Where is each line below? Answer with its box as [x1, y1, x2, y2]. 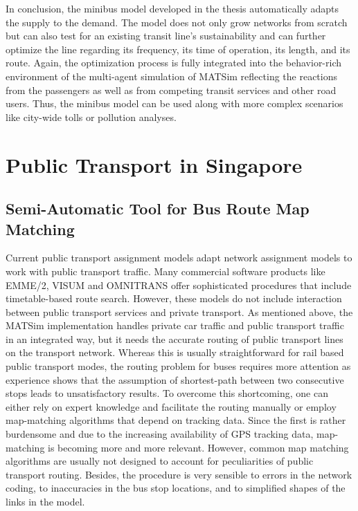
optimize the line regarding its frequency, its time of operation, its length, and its [6, 41, 350, 56]
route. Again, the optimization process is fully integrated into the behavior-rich [6, 55, 342, 70]
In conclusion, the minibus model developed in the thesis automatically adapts [6, 1, 339, 15]
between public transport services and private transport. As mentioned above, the [6, 304, 353, 319]
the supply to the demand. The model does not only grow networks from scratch [6, 15, 348, 29]
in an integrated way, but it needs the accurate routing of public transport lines [6, 331, 343, 346]
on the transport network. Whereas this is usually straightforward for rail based [6, 345, 344, 360]
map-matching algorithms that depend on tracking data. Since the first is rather [6, 413, 346, 427]
